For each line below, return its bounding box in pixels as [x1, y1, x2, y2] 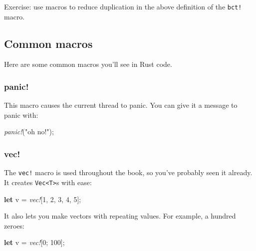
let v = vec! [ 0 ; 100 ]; [4, 237, 65, 248]
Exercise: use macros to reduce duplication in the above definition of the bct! [4, 1, 242, 11]
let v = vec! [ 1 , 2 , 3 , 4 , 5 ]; [4, 194, 81, 204]
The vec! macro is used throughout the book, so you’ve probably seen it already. [4, 167, 253, 178]
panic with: [4, 109, 38, 120]
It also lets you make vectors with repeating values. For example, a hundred [4, 211, 236, 221]
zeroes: [4, 220, 24, 231]
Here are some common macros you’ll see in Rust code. [4, 59, 172, 69]
